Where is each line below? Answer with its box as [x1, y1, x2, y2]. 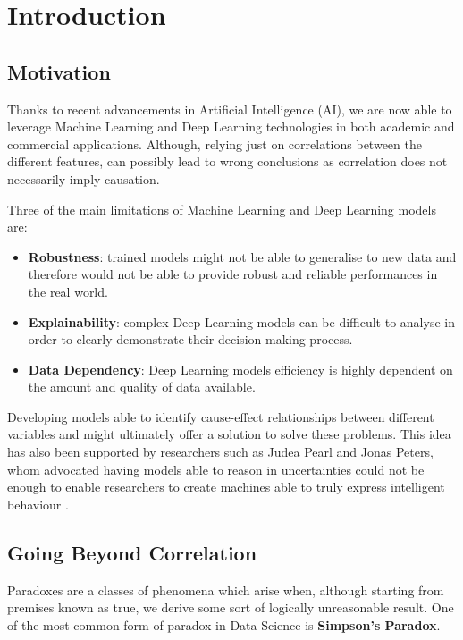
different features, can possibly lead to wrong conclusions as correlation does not [7, 152, 448, 171]
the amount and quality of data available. [28, 377, 256, 396]
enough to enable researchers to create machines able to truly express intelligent [7, 477, 445, 496]
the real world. [28, 282, 108, 300]
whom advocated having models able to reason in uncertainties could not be [7, 459, 425, 478]
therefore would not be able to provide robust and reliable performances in [28, 265, 438, 283]
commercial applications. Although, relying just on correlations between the [7, 134, 422, 153]
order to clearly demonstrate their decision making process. [28, 330, 353, 349]
